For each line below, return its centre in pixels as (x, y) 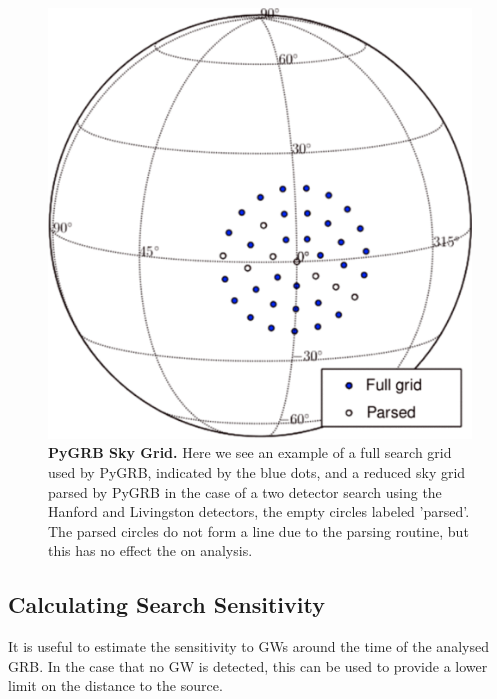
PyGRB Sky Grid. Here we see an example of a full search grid (250, 452)
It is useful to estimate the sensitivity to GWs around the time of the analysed (248, 646)
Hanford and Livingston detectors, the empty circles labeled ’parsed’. (259, 511)
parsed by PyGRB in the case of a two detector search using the (245, 491)
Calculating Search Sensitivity (166, 604)
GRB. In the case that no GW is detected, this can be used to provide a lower (248, 665)
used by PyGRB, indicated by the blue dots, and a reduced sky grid (257, 472)
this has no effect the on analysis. (150, 550)
